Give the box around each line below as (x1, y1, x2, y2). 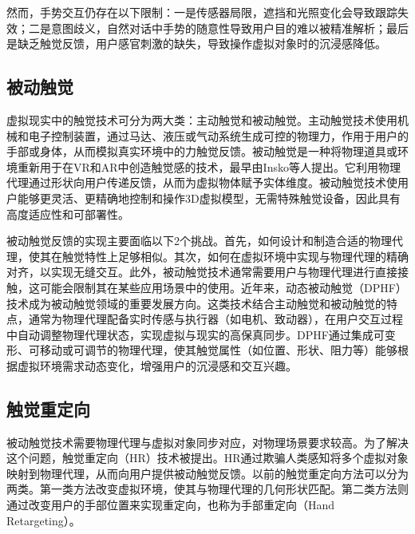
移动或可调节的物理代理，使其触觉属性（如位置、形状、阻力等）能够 (39, 342, 397, 358)
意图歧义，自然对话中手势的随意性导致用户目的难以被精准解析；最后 (50, 19, 409, 36)
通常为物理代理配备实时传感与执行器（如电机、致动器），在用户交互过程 (28, 311, 403, 327)
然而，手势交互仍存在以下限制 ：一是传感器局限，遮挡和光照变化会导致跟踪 (6, 4, 397, 20)
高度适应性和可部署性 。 (6, 205, 129, 222)
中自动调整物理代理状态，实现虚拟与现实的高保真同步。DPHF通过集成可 (6, 326, 385, 342)
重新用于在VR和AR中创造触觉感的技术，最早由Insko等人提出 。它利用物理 (17, 158, 401, 175)
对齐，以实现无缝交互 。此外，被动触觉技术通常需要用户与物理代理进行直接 (6, 263, 397, 280)
